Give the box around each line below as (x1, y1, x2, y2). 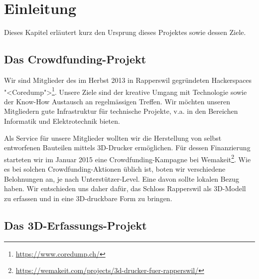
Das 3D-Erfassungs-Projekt (4, 217, 147, 233)
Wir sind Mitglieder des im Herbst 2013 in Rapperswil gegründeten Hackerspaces (4, 74, 252, 85)
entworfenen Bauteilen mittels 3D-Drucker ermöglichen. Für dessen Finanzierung (4, 142, 251, 153)
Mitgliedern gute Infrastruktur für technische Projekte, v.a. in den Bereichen (4, 106, 238, 116)
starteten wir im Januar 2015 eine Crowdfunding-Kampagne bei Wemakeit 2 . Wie (4, 152, 251, 164)
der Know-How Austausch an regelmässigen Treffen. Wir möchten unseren (4, 96, 230, 106)
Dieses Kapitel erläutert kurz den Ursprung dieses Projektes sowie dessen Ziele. (4, 27, 246, 37)
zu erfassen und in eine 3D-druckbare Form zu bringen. (4, 193, 172, 203)
